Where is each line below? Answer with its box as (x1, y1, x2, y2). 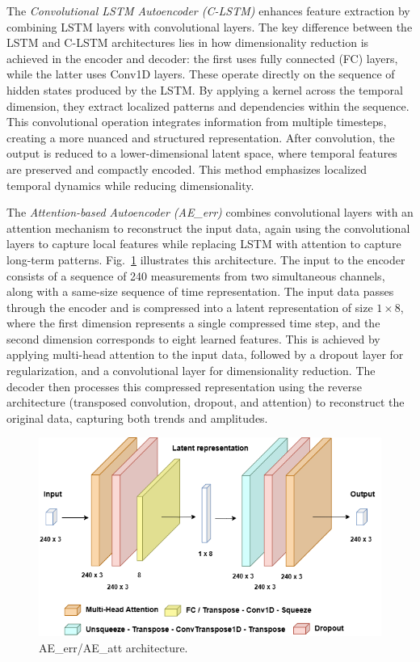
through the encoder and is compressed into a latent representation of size (6, 298, 373, 315)
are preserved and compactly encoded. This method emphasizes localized (6, 160, 367, 177)
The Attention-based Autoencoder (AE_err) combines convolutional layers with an (6, 204, 414, 221)
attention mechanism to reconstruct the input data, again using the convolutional (6, 219, 410, 236)
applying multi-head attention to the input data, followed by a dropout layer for (6, 346, 404, 363)
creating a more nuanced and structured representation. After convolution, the (6, 129, 395, 145)
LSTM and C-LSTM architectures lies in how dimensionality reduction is (6, 34, 369, 51)
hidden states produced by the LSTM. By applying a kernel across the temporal (6, 81, 403, 98)
